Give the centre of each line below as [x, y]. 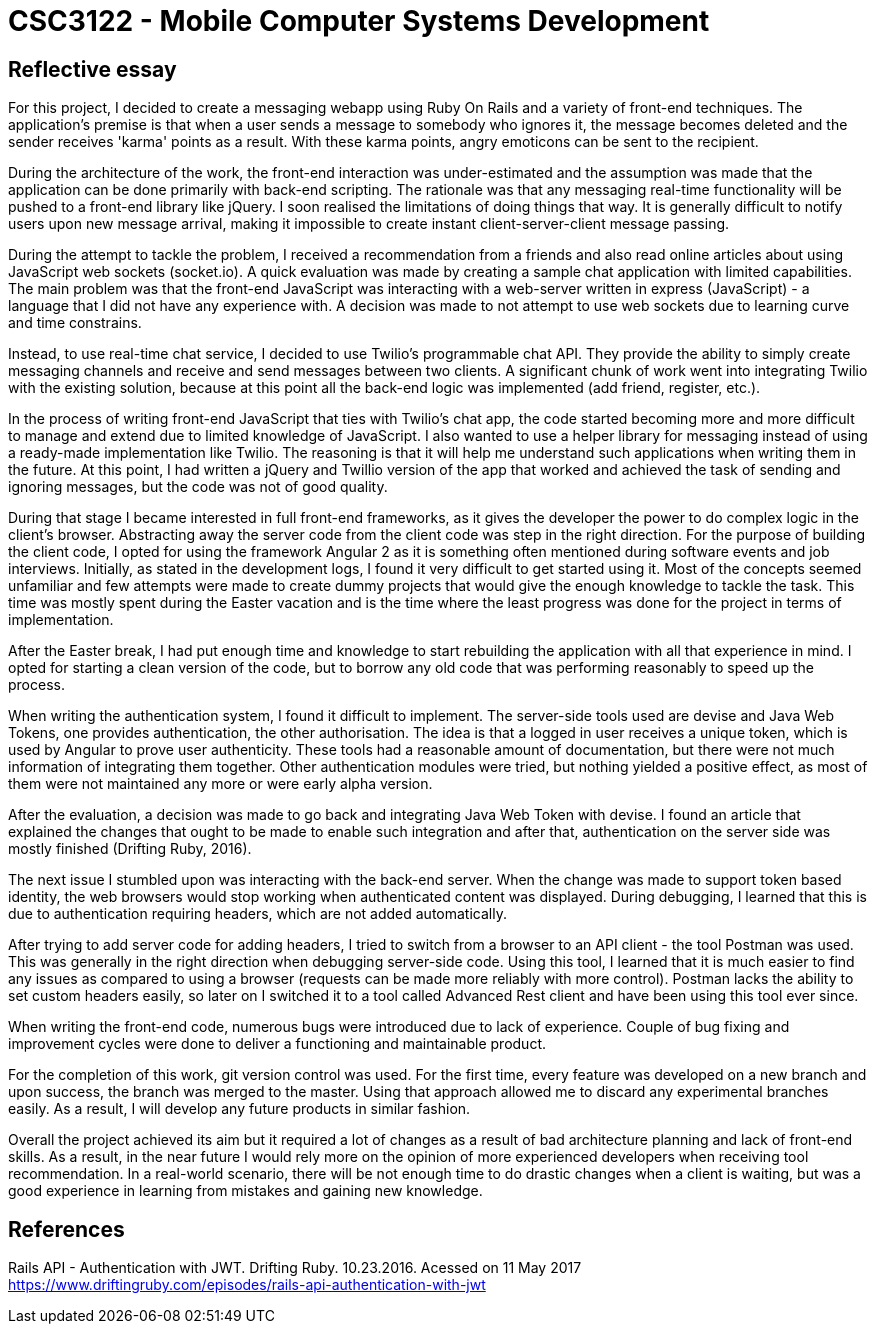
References [66, 1229]
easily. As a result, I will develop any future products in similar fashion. [239, 1109]
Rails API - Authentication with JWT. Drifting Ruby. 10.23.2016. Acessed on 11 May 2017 [295, 1268]
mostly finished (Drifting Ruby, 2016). [130, 849]
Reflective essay [92, 69]
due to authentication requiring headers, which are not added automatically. [257, 914]
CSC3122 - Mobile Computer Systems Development [359, 21]
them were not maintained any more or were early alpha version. [220, 784]
